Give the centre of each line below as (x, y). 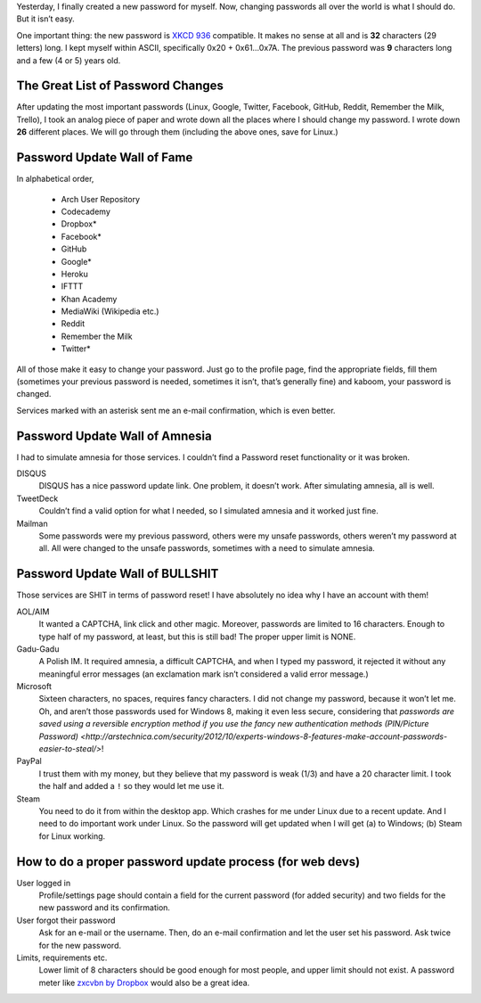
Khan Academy (89, 299)
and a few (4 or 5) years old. (69, 60)
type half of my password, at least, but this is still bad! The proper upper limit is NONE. (197, 637)
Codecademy (86, 211)
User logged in (44, 883)
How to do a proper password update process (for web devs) (188, 862)
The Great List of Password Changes (120, 86)
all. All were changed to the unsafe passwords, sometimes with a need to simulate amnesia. (207, 548)
